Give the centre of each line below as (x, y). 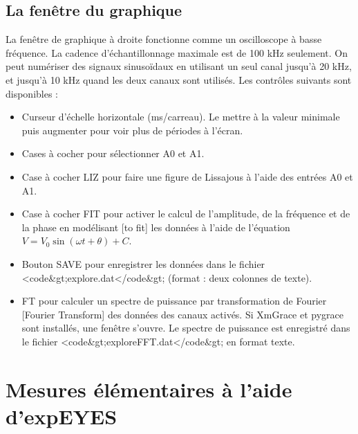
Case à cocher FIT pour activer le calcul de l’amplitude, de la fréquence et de (186, 214)
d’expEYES (62, 416)
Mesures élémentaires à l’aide (149, 389)
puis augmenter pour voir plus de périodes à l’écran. (132, 130)
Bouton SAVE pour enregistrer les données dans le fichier (143, 263)
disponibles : (32, 93)
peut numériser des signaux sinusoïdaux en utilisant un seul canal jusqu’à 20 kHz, (179, 66)
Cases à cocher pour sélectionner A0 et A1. (113, 153)
